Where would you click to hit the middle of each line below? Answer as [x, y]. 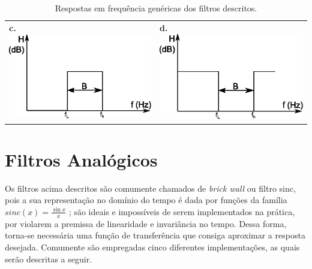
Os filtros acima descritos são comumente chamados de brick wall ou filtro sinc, [150, 188]
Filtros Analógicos [81, 159]
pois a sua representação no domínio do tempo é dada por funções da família [146, 200]
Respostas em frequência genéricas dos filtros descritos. [156, 8]
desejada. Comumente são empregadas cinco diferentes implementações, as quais [152, 247]
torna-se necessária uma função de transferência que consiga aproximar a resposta [155, 235]
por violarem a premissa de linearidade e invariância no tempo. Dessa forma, [146, 223]
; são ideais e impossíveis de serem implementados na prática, [182, 211]
